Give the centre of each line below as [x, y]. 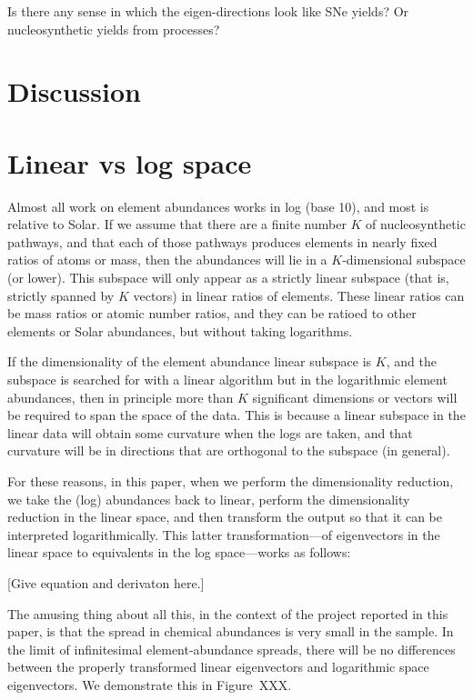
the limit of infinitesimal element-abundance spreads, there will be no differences [231, 649]
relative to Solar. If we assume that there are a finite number [177, 224]
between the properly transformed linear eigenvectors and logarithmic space [218, 667]
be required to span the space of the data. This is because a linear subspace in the [236, 415]
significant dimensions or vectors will [355, 397]
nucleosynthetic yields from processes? [114, 29]
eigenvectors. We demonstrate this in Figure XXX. [150, 684]
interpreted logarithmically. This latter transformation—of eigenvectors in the [224, 534]
